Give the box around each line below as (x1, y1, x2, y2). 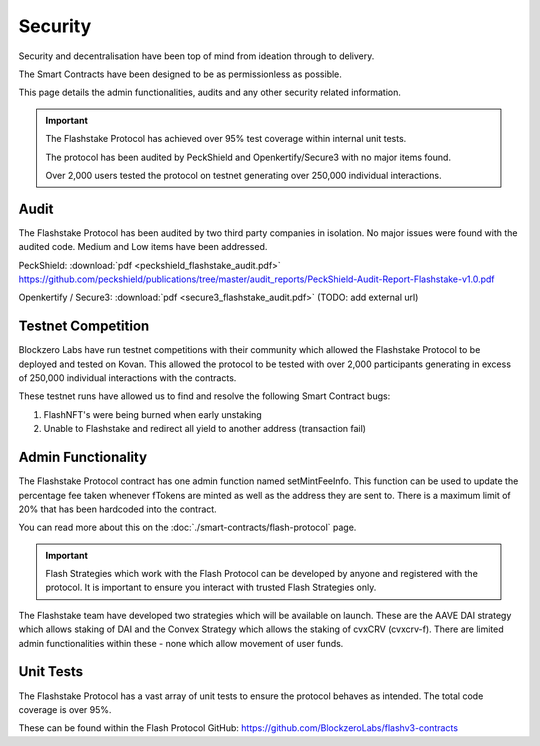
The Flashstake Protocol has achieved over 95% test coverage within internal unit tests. (45, 133, 407, 145)
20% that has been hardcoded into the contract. (18, 503, 217, 515)
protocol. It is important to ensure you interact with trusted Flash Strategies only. (45, 581, 377, 594)
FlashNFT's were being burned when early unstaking (43, 408, 262, 420)
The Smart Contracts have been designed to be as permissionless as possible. (18, 68, 342, 80)
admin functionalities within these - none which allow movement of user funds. (18, 637, 344, 649)
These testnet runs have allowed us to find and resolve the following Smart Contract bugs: (18, 390, 391, 402)
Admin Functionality (18, 449, 148, 466)
